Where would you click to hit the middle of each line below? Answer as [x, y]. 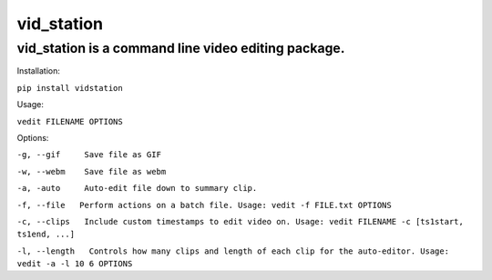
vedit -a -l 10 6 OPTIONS [75, 264]
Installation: [39, 71]
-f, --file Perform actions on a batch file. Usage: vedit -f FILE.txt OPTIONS [204, 205]
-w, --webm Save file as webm [92, 171]
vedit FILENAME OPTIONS [70, 121]
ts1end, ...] [46, 235]
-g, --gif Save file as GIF [89, 155]
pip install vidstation [70, 88]
